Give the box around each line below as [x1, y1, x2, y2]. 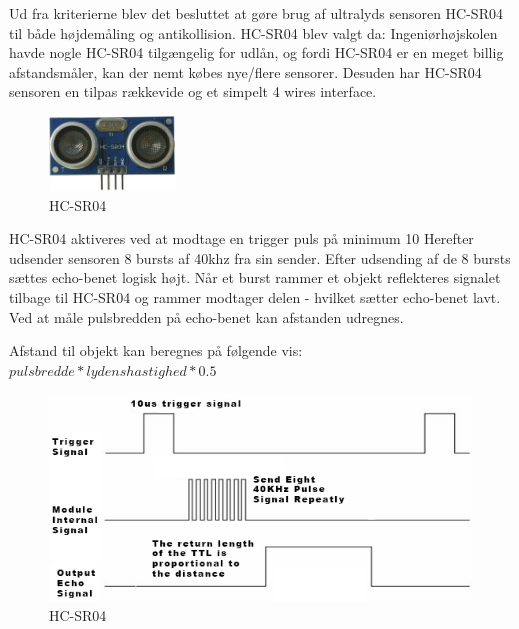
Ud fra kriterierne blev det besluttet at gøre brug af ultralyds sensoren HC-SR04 [9, 3, 503, 23]
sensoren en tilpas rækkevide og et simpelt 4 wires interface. [9, 81, 377, 102]
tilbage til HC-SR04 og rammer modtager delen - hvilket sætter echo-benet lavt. [9, 286, 501, 307]
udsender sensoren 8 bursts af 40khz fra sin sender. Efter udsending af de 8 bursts [9, 247, 511, 268]
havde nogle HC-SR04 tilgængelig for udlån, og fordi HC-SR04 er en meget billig [9, 42, 504, 63]
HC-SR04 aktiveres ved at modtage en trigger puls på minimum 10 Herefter [9, 228, 474, 249]
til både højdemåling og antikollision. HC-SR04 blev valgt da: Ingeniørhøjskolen [9, 22, 498, 43]
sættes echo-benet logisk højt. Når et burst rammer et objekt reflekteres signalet [9, 267, 501, 288]
